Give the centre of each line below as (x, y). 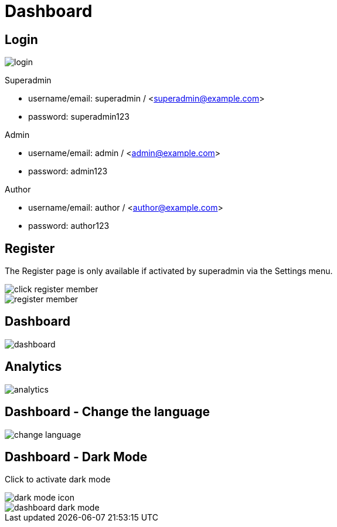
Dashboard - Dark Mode (76, 457)
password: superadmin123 (79, 117)
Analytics (33, 367)
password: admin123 (68, 171)
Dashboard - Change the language (107, 412)
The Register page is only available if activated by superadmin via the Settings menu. (169, 271)
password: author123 (69, 226)
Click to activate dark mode (58, 479)
